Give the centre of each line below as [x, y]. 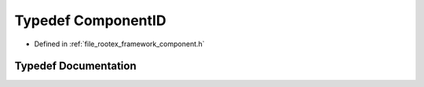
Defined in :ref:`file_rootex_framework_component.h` [119, 44]
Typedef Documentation [75, 66]
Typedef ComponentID [90, 20]
